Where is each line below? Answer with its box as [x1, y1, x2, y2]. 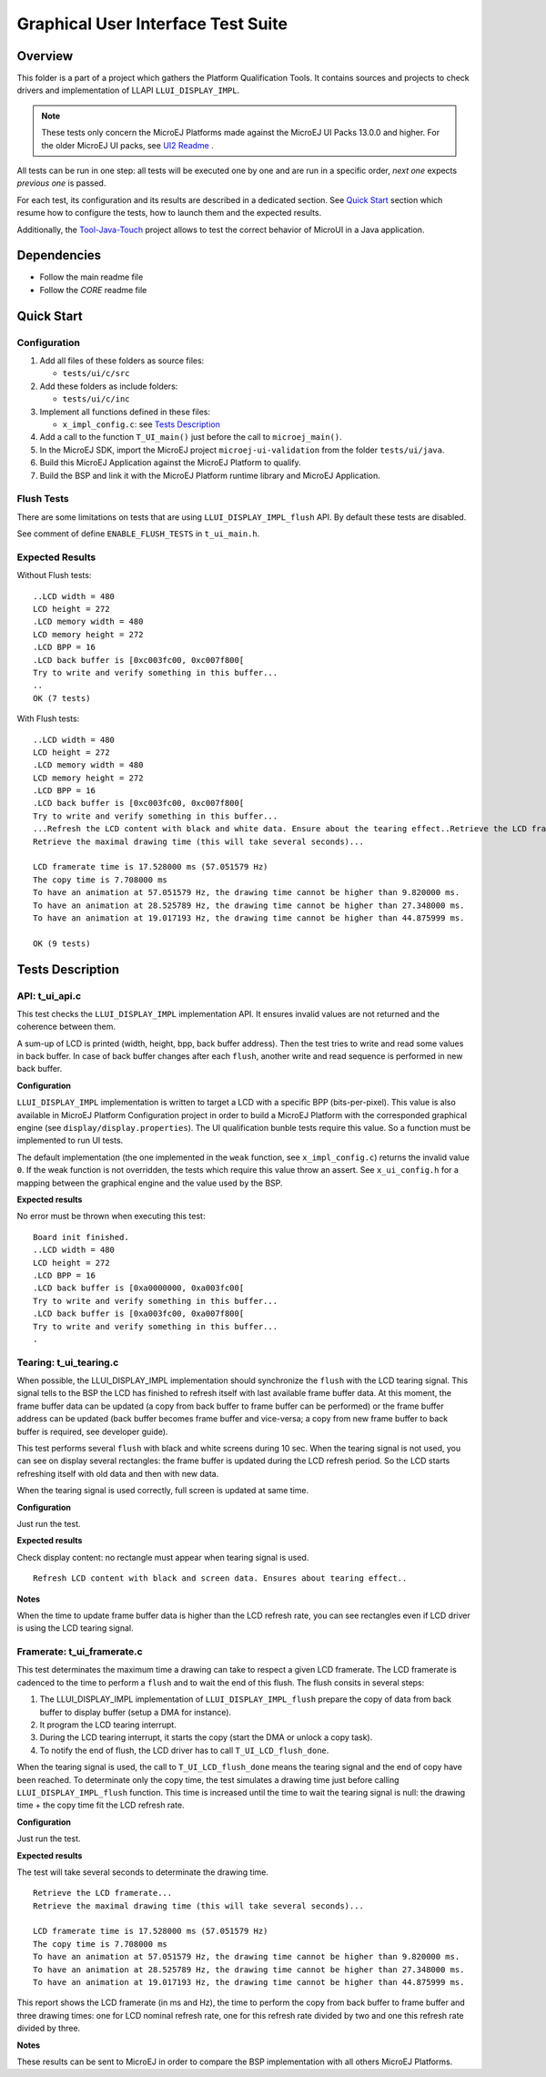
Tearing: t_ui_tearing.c [16, 1356, 119, 1369]
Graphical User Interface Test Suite [16, 14, 288, 34]
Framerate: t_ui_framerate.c [16, 1645, 143, 1658]
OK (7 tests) [33, 693, 91, 703]
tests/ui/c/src [62, 369, 131, 379]
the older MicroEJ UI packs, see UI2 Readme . [41, 139, 214, 150]
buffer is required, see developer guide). [16, 1426, 168, 1437]
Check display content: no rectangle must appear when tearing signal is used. [16, 1552, 309, 1563]
